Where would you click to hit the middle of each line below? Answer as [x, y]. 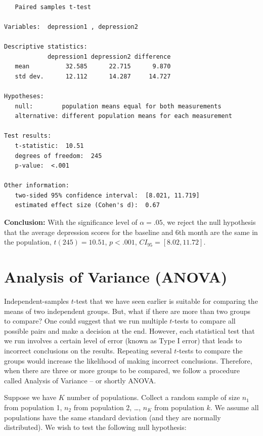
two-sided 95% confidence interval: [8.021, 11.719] [107, 195]
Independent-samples [37, 301]
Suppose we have [30, 397]
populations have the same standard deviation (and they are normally [113, 417]
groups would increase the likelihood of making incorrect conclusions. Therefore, [128, 360]
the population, [28, 242]
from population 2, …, [107, 407]
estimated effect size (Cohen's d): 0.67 [87, 205]
